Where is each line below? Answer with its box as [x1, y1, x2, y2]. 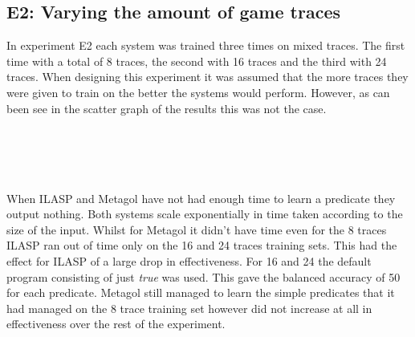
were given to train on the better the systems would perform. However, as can [6, 83, 390, 100]
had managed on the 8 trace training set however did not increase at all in [6, 299, 372, 316]
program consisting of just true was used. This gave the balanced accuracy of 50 [6, 268, 401, 285]
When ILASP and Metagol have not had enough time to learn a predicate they [6, 189, 396, 206]
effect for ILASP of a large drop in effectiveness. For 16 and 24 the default [6, 252, 372, 269]
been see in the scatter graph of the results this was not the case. [6, 99, 327, 116]
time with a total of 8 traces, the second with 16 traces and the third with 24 [6, 52, 387, 69]
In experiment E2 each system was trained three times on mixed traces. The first [6, 37, 405, 54]
